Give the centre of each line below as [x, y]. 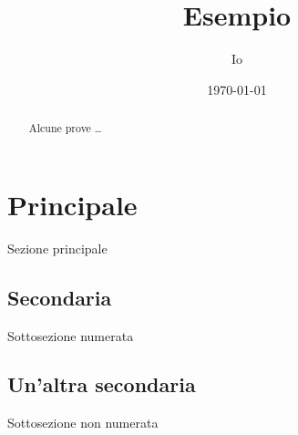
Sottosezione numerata [71, 335]
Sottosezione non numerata [83, 423]
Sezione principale [57, 248]
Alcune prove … [65, 128]
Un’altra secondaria [102, 384]
